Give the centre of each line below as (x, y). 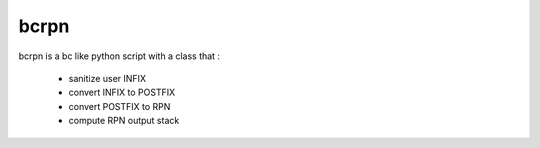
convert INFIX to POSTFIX (121, 92)
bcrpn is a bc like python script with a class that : (119, 56)
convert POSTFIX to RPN (119, 106)
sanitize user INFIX (107, 78)
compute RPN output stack (124, 121)
